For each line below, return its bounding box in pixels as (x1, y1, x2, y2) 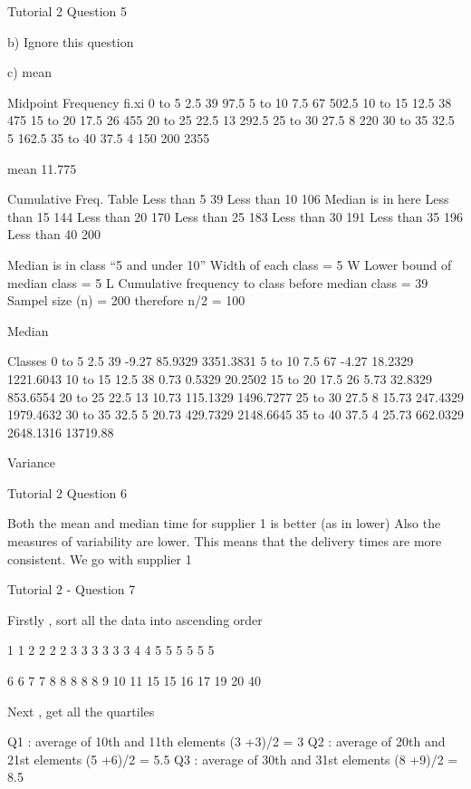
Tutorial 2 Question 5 (7, 2, 127, 20)
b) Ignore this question (7, 32, 134, 51)
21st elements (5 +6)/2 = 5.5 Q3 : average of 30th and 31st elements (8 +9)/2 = (7, 749, 458, 768)
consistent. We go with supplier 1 (7, 549, 192, 568)
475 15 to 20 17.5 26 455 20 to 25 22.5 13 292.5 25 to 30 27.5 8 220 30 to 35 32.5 (7, 111, 455, 130)
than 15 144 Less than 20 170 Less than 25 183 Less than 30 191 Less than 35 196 (7, 207, 463, 226)
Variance (7, 453, 55, 472)
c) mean (7, 63, 52, 82)
